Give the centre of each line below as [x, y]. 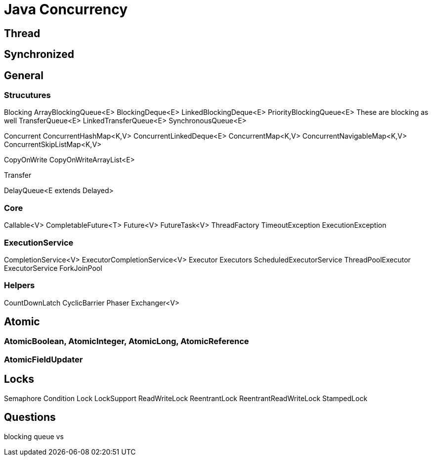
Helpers [20, 285]
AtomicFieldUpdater [43, 359]
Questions [30, 417]
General [24, 75]
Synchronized [39, 54]
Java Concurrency [66, 9]
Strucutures [27, 95]
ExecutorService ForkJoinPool [53, 268]
